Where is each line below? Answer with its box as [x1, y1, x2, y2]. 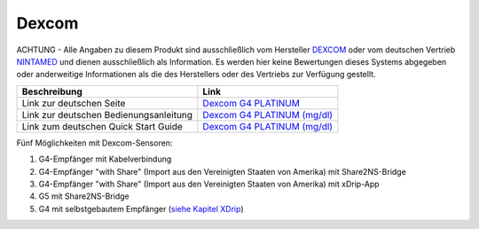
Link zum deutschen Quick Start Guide [21, 120, 184, 132]
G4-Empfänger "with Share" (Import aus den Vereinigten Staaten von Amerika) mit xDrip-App [38, 178, 381, 189]
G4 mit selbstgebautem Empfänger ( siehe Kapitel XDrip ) [38, 203, 244, 214]
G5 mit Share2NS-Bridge [38, 191, 130, 201]
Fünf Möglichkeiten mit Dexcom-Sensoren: [16, 138, 173, 148]
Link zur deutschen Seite [21, 97, 126, 109]
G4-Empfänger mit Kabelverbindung [38, 154, 172, 164]
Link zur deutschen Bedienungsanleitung [21, 108, 193, 121]
